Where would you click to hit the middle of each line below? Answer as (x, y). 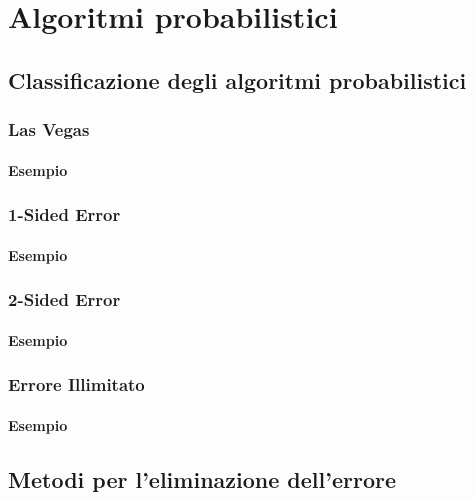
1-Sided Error (64, 214)
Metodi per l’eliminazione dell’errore (202, 478)
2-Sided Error (64, 299)
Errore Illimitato (76, 384)
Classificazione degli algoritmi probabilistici (237, 79)
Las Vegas (49, 129)
